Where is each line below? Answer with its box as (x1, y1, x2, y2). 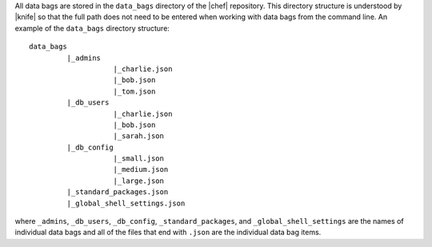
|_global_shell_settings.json (66, 198, 186, 208)
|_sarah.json (113, 132, 164, 141)
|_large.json (113, 176, 164, 185)
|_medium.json (113, 165, 169, 174)
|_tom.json (113, 86, 156, 96)
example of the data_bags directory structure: (14, 23, 170, 33)
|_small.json (113, 154, 164, 163)
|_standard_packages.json (66, 188, 169, 197)
